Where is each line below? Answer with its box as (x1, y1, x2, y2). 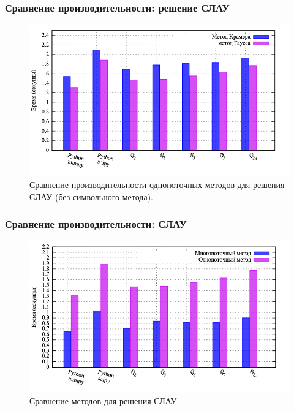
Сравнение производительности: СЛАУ (5, 216, 187, 232)
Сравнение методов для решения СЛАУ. (29, 394, 179, 407)
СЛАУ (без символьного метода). (29, 190, 153, 203)
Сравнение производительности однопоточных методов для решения (29, 178, 285, 190)
